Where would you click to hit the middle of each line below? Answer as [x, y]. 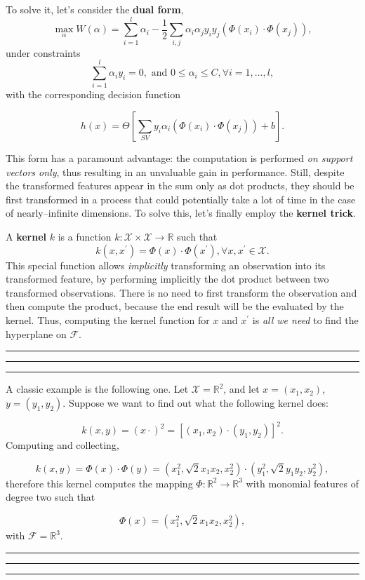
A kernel [26, 236]
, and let [241, 389]
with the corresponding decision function [93, 94]
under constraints [43, 52]
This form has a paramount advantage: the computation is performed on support [179, 158]
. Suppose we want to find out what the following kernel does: [195, 402]
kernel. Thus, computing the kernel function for [108, 319]
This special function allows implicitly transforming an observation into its [166, 265]
